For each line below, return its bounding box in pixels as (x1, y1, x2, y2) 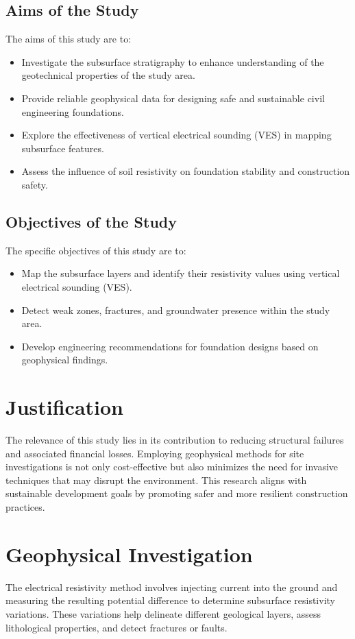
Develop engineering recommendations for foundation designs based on (21, 339, 319, 353)
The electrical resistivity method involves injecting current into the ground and (5, 579, 338, 594)
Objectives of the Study (5, 210, 177, 232)
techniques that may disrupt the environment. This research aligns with (5, 472, 307, 487)
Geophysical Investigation (5, 540, 253, 568)
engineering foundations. (21, 104, 124, 119)
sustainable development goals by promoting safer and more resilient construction (5, 486, 348, 501)
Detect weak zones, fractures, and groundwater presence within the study (21, 302, 330, 317)
